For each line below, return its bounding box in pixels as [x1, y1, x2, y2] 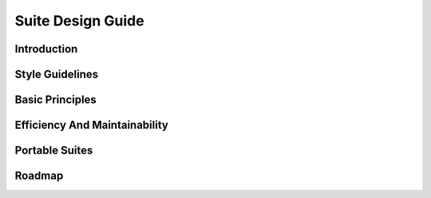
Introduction [14, 42, 78, 56]
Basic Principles [14, 93, 97, 107]
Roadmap [14, 169, 64, 183]
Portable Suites [14, 144, 93, 157]
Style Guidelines [14, 68, 99, 81]
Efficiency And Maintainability [14, 118, 169, 132]
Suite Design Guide [14, 12, 144, 29]
